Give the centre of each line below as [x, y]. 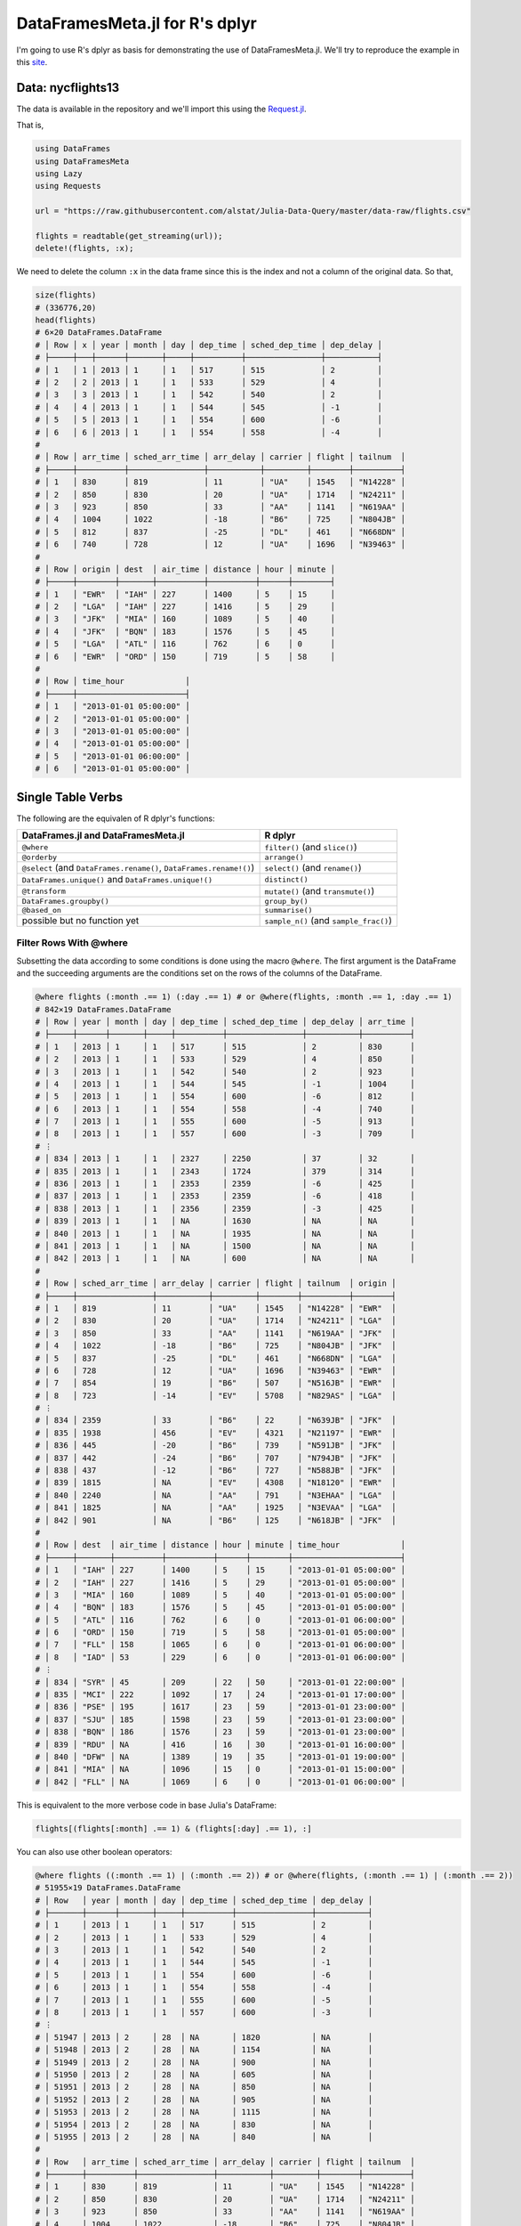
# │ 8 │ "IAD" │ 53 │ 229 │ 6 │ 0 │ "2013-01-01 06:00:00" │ [220, 1657]
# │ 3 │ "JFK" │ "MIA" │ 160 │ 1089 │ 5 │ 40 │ [185, 619]
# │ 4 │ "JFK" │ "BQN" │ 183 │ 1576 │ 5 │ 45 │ [185, 631]
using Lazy [59, 174]
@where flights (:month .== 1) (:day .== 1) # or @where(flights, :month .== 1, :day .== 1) [244, 997]
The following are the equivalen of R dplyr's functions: [116, 818]
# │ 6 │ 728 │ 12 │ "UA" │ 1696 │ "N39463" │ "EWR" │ [216, 1370]
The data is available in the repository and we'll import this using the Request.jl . [161, 109]
